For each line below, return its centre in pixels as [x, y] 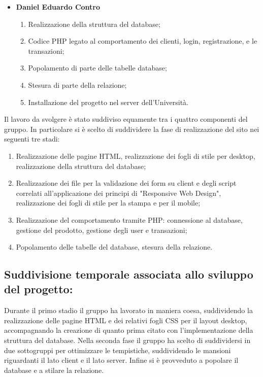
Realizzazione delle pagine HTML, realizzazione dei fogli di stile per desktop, [136, 156]
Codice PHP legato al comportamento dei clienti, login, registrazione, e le [143, 41]
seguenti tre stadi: [32, 139]
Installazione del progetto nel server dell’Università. [108, 102]
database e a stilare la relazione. [54, 370]
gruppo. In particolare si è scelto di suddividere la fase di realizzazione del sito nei [132, 129]
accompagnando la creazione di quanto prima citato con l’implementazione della [129, 330]
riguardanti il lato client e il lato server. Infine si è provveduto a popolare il [121, 360]
